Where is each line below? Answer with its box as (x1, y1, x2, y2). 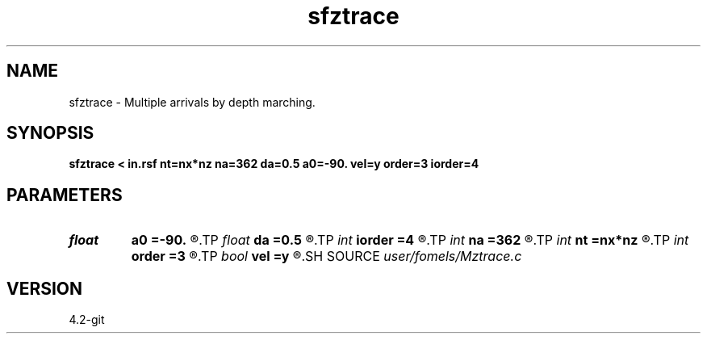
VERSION (6, 278, 83, 299)
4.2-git (69, 313, 105, 327)
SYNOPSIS (6, 123, 94, 144)
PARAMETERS (6, 184, 123, 205)
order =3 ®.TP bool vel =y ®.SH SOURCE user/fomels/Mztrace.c (131, 248, 522, 265)
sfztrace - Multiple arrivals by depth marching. (69, 94, 316, 109)
